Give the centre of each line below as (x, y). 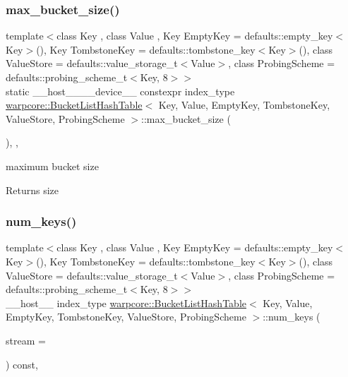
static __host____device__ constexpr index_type (120, 91)
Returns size (32, 190)
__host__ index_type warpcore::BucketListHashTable (126, 303)
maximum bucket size (52, 166)
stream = (26, 340)
